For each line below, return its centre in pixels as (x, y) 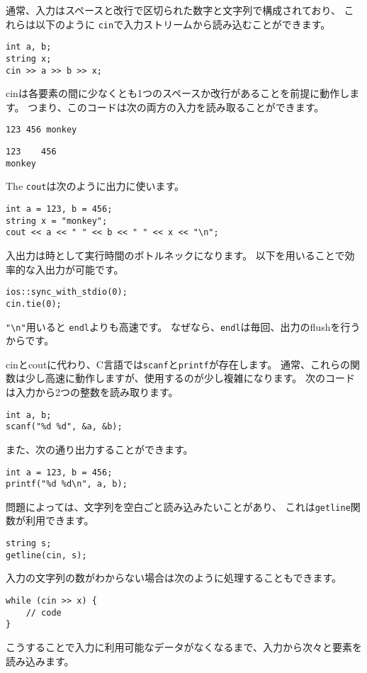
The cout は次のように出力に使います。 (95, 186)
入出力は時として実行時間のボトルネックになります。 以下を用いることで (175, 255)
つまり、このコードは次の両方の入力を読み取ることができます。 (176, 107)
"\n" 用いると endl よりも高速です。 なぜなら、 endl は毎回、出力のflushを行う (183, 326)
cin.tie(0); (34, 304)
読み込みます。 (40, 661)
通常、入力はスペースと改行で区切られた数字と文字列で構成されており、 (173, 10)
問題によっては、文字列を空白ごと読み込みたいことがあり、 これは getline (178, 506)
